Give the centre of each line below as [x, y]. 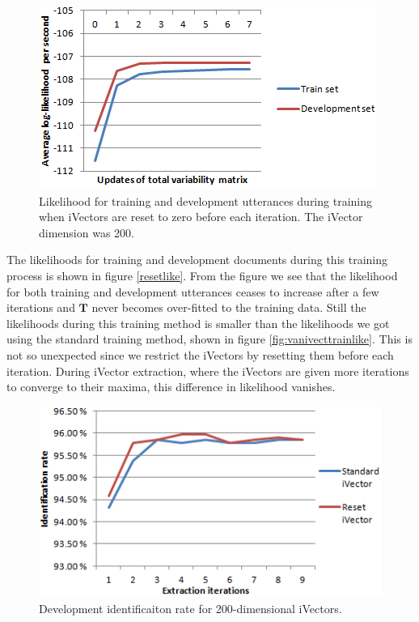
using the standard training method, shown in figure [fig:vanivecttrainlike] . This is [209, 339]
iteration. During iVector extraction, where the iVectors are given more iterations [208, 371]
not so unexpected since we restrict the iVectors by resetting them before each [200, 354]
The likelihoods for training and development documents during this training [197, 260]
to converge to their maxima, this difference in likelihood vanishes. [171, 387]
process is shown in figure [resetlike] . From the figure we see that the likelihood [202, 275]
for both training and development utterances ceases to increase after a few [193, 291]
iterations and [41, 307]
